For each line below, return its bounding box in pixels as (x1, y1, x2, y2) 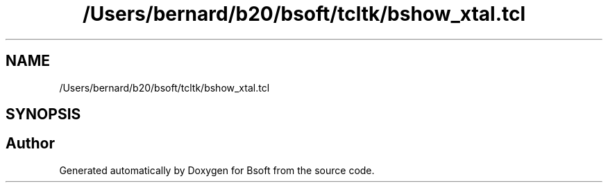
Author (6, 135, 55, 153)
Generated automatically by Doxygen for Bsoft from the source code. (59, 164, 375, 176)
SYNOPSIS (6, 105, 81, 123)
